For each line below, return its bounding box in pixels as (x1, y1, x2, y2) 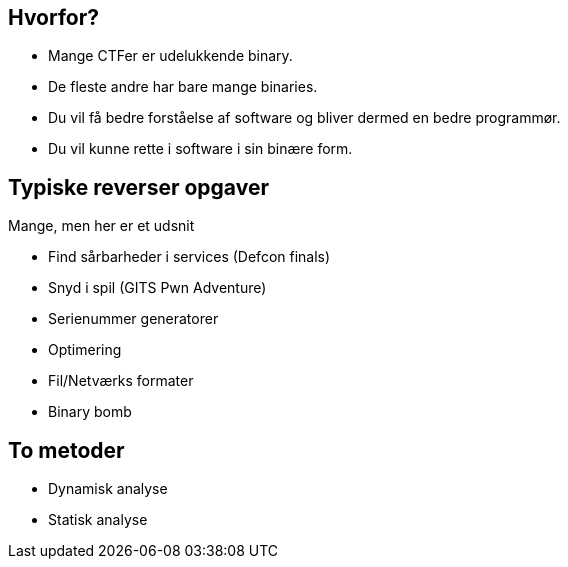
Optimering (48, 341, 122, 359)
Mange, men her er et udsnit (8, 217, 195, 235)
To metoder (8, 437, 125, 463)
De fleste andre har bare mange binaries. (48, 78, 318, 96)
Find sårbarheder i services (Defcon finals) (48, 248, 331, 266)
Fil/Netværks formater (48, 372, 194, 390)
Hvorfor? (8, 5, 100, 30)
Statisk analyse (48, 511, 148, 529)
